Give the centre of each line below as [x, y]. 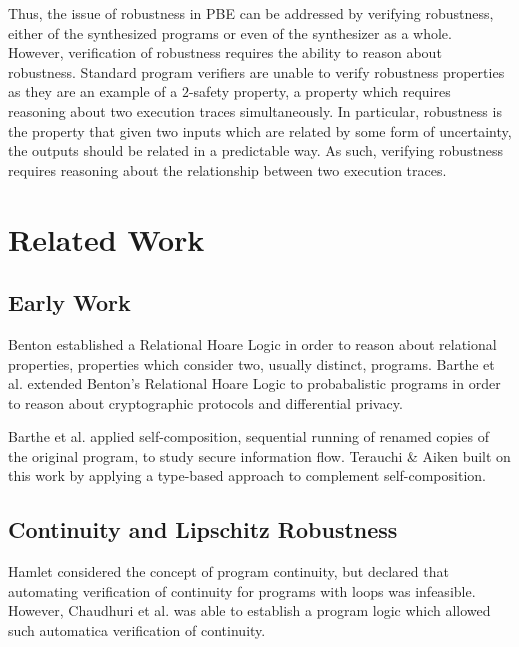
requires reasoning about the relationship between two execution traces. [227, 169]
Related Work [106, 238]
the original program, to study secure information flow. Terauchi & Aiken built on [259, 455]
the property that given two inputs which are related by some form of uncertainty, [260, 130]
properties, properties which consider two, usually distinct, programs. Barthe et [251, 363]
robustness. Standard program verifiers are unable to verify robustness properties [256, 71]
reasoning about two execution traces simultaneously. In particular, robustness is [255, 110]
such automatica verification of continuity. [137, 630]
